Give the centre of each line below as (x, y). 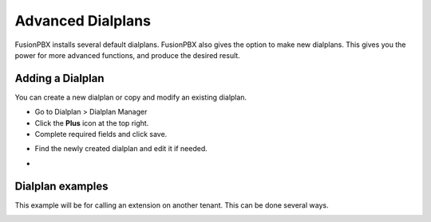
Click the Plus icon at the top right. (92, 123)
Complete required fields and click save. (101, 134)
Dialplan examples (61, 186)
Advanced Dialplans (83, 21)
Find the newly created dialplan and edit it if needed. (121, 149)
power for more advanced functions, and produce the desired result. (128, 55)
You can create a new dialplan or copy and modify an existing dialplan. (131, 97)
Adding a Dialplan (59, 78)
